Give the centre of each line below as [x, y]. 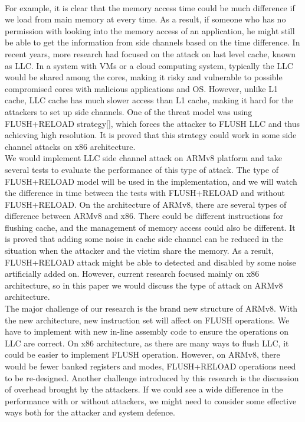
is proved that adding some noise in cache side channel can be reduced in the [144, 239]
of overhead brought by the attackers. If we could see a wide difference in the [144, 389]
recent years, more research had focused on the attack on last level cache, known [150, 53]
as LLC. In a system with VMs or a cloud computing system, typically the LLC [149, 65]
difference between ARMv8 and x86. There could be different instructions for [144, 216]
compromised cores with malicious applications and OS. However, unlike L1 [141, 88]
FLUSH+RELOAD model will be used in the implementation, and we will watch [151, 181]
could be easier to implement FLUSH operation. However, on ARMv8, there [142, 354]
